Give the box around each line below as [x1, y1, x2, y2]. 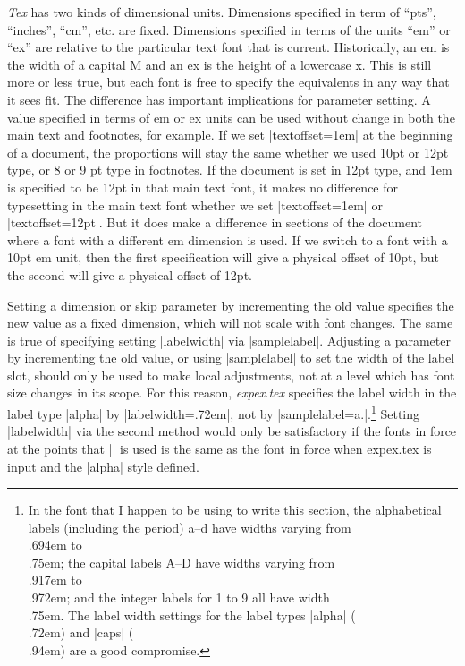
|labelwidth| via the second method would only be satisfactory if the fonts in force [7, 422, 457, 440]
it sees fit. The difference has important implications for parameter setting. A [7, 90, 431, 108]
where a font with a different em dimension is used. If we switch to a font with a [7, 230, 448, 249]
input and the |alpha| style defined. [7, 457, 199, 475]
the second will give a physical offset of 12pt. [7, 265, 252, 284]
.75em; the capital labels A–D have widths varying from [28, 552, 335, 571]
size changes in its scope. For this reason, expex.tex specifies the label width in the [7, 383, 457, 402]
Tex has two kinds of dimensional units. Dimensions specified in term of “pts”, [7, 3, 436, 21]
